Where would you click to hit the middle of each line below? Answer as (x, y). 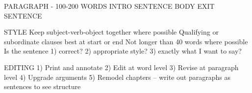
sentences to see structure (42, 86)
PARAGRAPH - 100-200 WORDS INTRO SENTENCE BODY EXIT (109, 6)
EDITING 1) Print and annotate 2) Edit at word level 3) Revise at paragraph (121, 67)
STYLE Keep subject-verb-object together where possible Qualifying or (111, 32)
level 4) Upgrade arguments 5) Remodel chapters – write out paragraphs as (117, 77)
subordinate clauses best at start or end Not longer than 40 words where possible (126, 41)
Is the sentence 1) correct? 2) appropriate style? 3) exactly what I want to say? (123, 51)
